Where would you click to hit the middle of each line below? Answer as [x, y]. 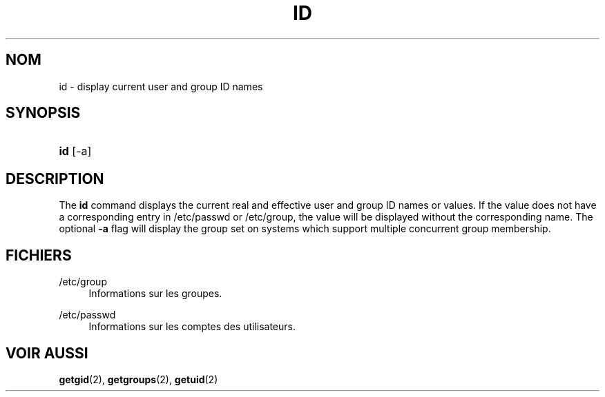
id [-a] [75, 151]
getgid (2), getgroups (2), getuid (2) [138, 379]
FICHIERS [39, 255]
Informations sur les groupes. [155, 294]
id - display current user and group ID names [161, 86]
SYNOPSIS [43, 113]
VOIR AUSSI [47, 353]
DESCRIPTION [55, 179]
